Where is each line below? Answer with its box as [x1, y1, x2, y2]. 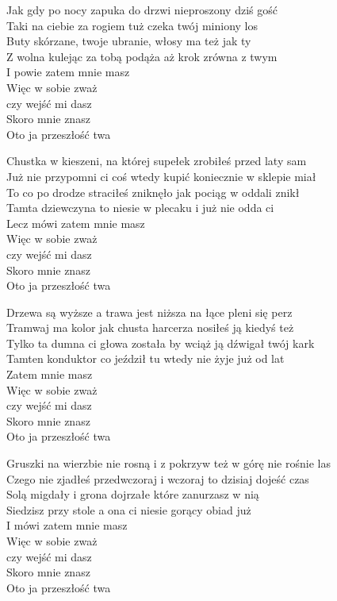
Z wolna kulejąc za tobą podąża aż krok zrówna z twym [6, 48, 278, 64]
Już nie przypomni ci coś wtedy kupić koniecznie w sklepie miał [6, 168, 316, 184]
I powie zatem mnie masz [6, 64, 130, 80]
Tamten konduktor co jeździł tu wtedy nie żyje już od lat [6, 350, 285, 367]
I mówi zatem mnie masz [6, 517, 128, 534]
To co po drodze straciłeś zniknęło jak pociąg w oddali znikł [6, 183, 300, 200]
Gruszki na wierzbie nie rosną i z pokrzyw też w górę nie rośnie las [6, 455, 331, 472]
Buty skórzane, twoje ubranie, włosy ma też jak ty [6, 33, 251, 49]
